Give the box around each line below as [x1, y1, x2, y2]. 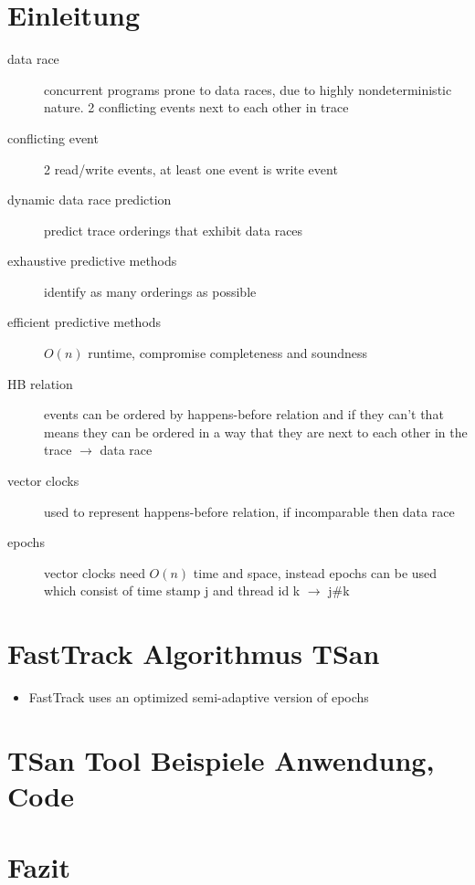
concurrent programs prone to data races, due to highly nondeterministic [44, 79, 452, 99]
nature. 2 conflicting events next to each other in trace [44, 98, 349, 117]
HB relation [7, 374, 73, 393]
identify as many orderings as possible [44, 281, 257, 300]
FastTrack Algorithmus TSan [7, 635, 380, 672]
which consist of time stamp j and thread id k [44, 581, 301, 600]
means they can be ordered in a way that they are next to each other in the [44, 422, 468, 441]
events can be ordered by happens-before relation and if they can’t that [44, 405, 444, 424]
